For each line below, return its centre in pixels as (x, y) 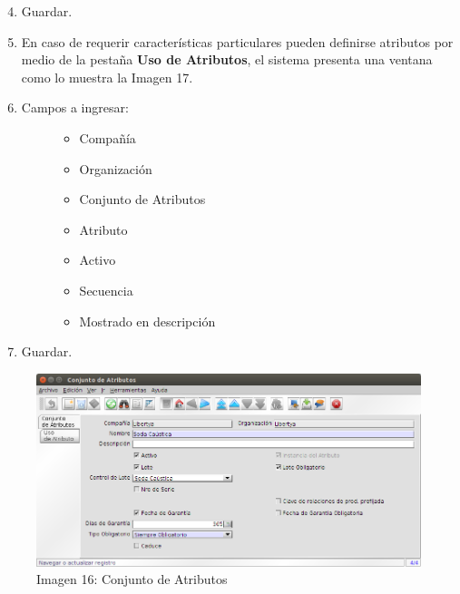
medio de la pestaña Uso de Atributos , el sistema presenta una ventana (227, 59)
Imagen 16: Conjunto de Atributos (132, 579)
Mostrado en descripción (147, 321)
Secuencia (106, 290)
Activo (98, 260)
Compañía (108, 137)
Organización (116, 168)
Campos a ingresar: (75, 107)
